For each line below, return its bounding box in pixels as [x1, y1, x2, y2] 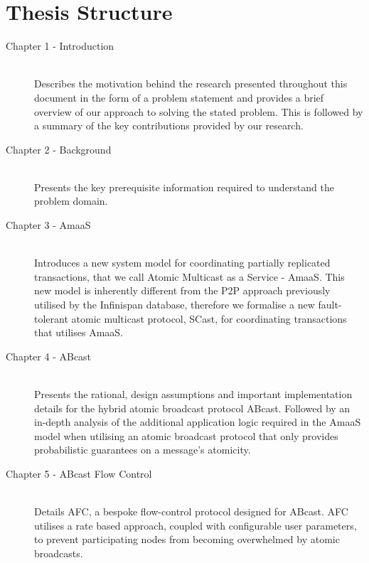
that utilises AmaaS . [34, 325, 124, 340]
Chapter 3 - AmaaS [6, 218, 91, 232]
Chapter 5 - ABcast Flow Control [6, 466, 152, 481]
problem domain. [34, 193, 108, 208]
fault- [318, 297, 342, 312]
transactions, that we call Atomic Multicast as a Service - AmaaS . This [34, 269, 345, 284]
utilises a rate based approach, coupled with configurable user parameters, [34, 518, 357, 532]
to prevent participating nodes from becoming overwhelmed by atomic [34, 532, 340, 547]
